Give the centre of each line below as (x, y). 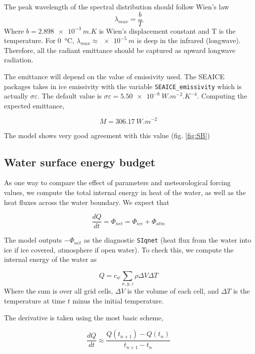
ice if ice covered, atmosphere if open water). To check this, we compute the (119, 249)
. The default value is (69, 96)
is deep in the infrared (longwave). (189, 40)
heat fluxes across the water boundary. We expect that (87, 202)
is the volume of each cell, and (173, 291)
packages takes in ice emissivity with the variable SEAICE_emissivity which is (123, 86)
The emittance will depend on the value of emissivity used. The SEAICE (114, 76)
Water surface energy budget (80, 162)
